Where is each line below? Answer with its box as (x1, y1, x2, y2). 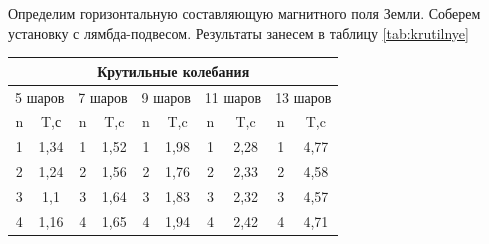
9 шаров (141, 86, 191, 107)
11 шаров (204, 86, 262, 107)
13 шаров (275, 86, 332, 107)
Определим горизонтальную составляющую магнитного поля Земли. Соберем (8, 3, 481, 23)
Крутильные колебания (97, 60, 250, 81)
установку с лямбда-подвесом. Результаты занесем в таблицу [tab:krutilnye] (8, 22, 469, 43)
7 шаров (78, 86, 128, 107)
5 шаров (15, 86, 65, 107)
